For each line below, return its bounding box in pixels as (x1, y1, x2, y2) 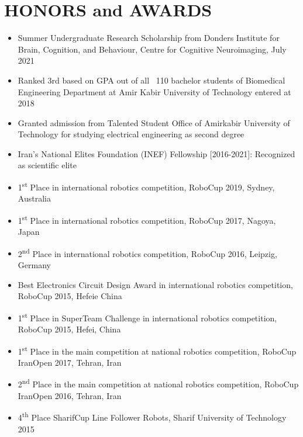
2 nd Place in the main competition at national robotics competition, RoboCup (18, 376, 299, 390)
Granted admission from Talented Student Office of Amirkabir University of (18, 116, 290, 129)
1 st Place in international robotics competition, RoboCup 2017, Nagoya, (18, 212, 276, 226)
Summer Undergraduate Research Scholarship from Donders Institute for (18, 32, 280, 44)
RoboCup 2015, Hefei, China (18, 323, 121, 335)
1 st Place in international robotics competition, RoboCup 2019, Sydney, (18, 179, 275, 193)
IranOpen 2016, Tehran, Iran (18, 389, 122, 401)
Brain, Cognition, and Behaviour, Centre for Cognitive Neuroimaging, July (18, 43, 287, 55)
